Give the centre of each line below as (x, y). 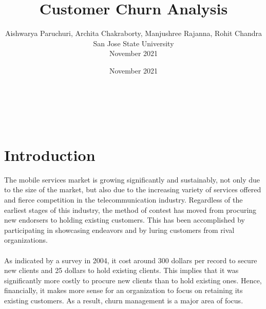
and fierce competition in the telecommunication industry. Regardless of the (123, 199)
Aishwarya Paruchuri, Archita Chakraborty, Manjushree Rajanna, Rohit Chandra (134, 33)
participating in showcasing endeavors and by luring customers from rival (119, 230)
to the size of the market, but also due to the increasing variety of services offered (133, 189)
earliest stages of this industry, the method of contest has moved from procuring (130, 210)
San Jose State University (134, 43)
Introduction (50, 154)
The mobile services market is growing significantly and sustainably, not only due (132, 179)
